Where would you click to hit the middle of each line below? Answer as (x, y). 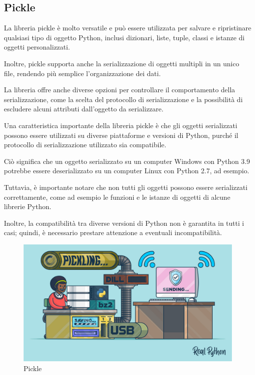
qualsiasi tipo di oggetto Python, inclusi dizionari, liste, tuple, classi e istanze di (124, 37)
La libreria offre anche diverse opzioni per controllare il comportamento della (120, 90)
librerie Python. (28, 206)
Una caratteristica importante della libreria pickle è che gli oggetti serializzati (121, 125)
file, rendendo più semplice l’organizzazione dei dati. (83, 73)
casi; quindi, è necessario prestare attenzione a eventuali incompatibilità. (113, 232)
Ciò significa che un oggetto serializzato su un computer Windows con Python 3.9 (127, 161)
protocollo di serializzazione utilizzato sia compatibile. (85, 145)
